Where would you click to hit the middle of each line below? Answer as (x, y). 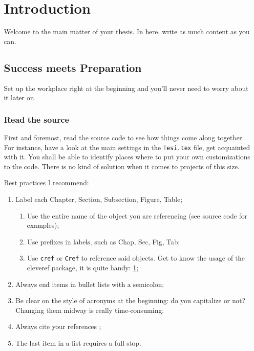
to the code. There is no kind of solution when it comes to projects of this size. (122, 166)
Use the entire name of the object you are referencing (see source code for (137, 215)
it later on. (20, 98)
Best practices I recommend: (46, 183)
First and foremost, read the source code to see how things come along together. (124, 137)
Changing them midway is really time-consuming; (90, 310)
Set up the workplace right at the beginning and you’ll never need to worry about (126, 88)
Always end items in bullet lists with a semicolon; (90, 284)
